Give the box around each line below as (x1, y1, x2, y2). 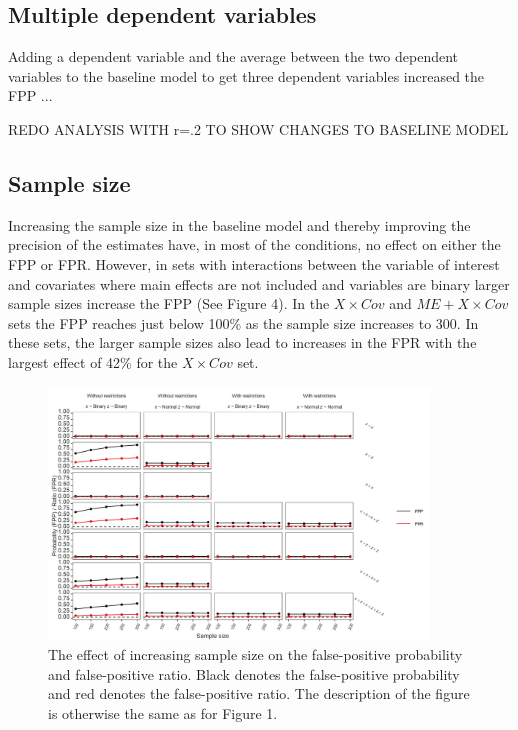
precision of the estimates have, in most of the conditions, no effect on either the (8, 234, 501, 255)
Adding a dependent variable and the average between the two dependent (8, 46, 459, 67)
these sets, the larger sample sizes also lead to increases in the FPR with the (8, 332, 477, 353)
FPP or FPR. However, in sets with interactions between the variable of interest (8, 253, 500, 274)
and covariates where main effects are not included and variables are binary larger (8, 273, 510, 294)
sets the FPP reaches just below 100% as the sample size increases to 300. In (8, 312, 479, 333)
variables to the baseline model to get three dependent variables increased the (8, 65, 485, 86)
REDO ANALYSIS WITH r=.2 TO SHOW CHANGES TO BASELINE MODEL (8, 118, 509, 139)
